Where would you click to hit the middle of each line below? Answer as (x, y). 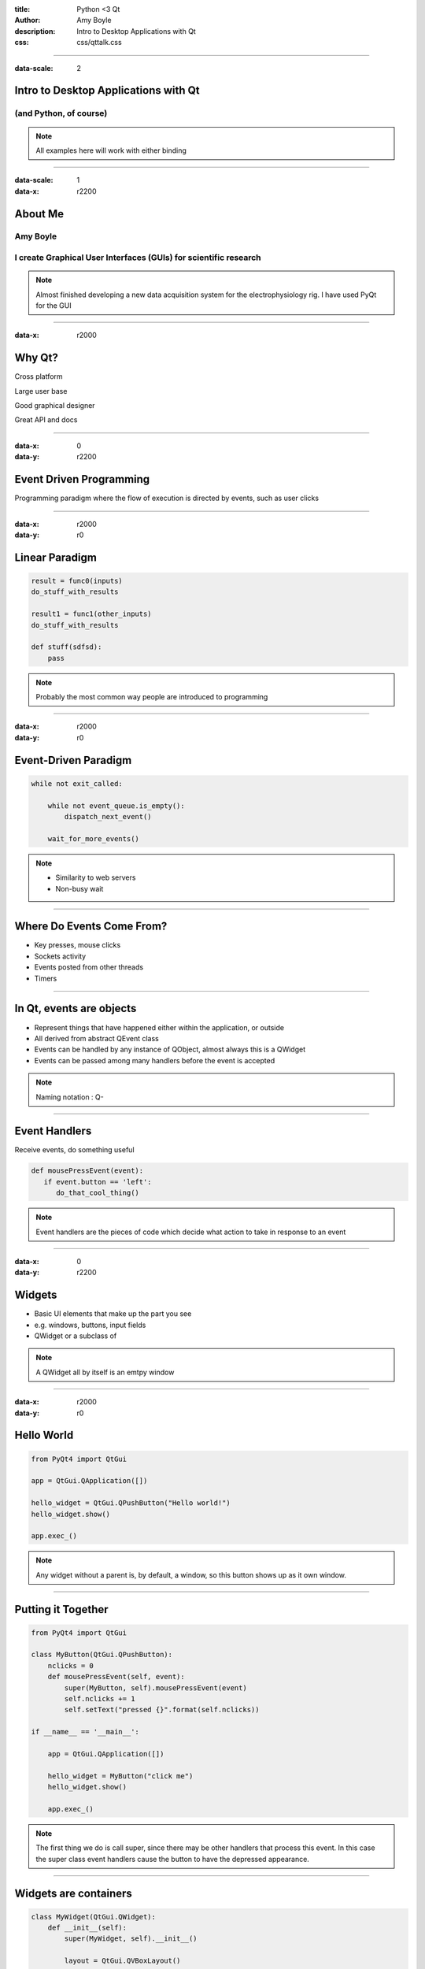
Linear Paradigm (56, 557)
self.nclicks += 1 (100, 1699)
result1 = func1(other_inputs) (92, 614)
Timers (46, 978)
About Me (39, 214)
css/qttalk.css (99, 43)
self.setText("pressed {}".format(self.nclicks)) (162, 1710)
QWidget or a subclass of (76, 1336)
